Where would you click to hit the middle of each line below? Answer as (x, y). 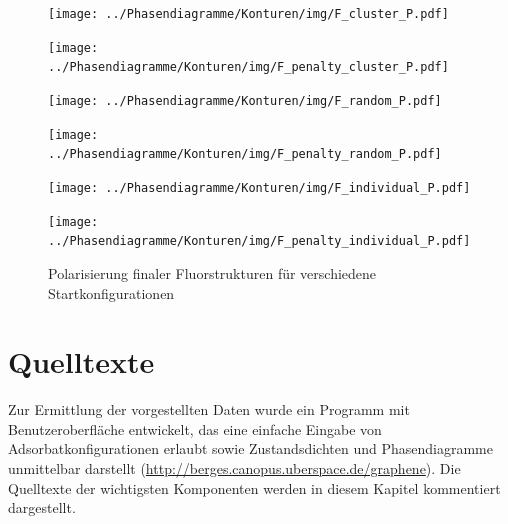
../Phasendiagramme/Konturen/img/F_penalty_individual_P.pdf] (259, 241)
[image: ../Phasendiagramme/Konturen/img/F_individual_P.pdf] (259, 187)
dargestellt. (42, 507)
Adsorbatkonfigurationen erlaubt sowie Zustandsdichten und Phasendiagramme (250, 448)
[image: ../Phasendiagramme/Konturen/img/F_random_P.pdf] (245, 100)
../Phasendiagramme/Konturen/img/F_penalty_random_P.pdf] (245, 154)
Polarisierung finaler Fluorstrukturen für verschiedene (212, 272)
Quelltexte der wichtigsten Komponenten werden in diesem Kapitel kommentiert (254, 487)
